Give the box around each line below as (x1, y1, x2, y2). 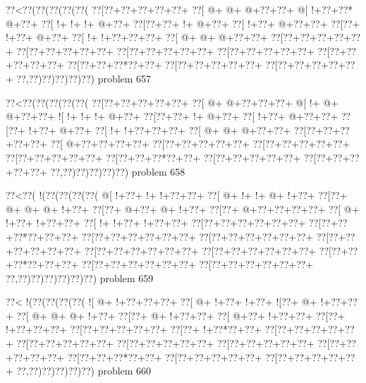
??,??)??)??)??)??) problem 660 (16, 363, 152, 378)
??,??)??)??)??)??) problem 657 (16, 71, 152, 85)
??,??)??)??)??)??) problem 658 (50, 164, 185, 178)
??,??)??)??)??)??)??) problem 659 (6, 270, 154, 285)
